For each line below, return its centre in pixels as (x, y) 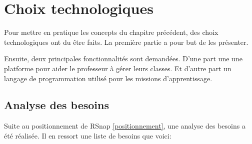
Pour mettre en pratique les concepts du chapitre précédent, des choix (111, 32)
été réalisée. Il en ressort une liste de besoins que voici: (88, 135)
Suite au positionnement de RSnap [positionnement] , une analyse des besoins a (125, 126)
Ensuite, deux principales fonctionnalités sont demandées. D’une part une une (123, 59)
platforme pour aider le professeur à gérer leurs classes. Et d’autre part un (118, 68)
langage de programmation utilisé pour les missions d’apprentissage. (108, 78)
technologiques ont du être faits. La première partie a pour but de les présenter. (126, 42)
